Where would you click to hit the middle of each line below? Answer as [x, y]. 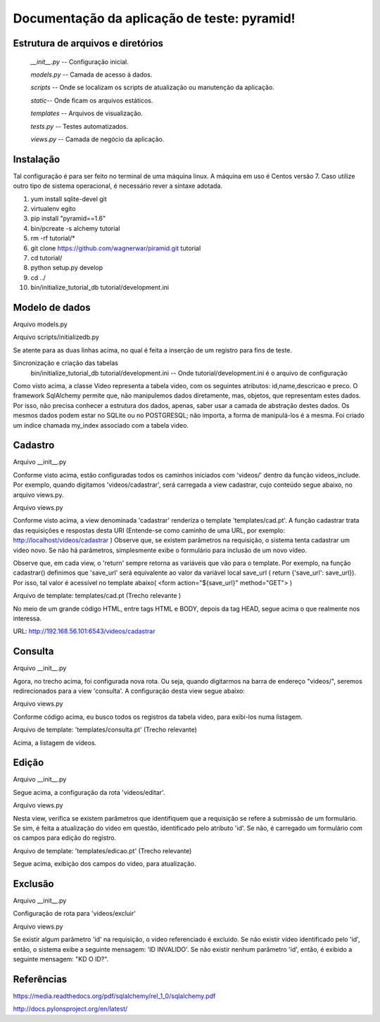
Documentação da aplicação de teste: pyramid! [154, 18]
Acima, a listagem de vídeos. [55, 743]
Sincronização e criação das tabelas [66, 363]
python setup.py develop [67, 268]
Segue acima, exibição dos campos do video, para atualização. [104, 864]
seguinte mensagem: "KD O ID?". [61, 959]
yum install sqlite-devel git [69, 199]
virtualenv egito [53, 208]
